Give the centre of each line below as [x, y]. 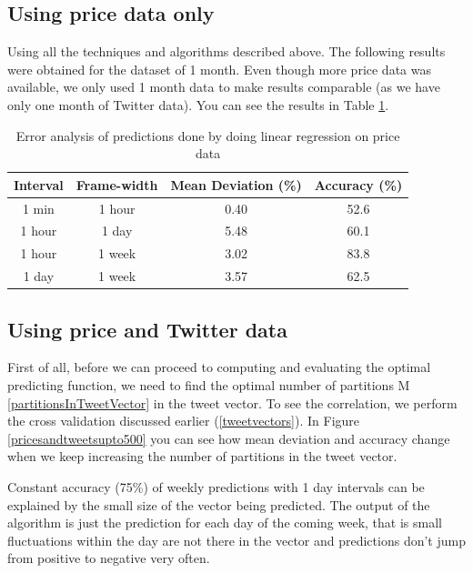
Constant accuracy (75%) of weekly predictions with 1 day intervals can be [216, 487]
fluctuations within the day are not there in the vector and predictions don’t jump [236, 540]
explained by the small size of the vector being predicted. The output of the [219, 504]
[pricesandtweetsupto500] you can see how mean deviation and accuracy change [229, 438]
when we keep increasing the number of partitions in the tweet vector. [202, 456]
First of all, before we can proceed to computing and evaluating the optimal [219, 367]
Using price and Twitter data [147, 329]
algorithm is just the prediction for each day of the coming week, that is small [225, 523]
